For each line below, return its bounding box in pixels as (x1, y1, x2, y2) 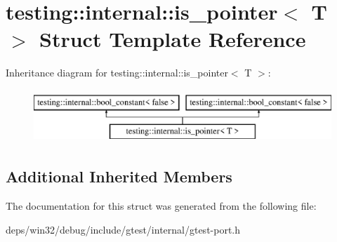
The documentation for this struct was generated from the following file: (6, 199, 317, 213)
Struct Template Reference (39, 25, 306, 53)
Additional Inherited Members (6, 166, 232, 187)
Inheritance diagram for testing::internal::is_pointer (6, 65, 228, 80)
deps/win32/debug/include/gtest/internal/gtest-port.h (6, 222, 241, 236)
